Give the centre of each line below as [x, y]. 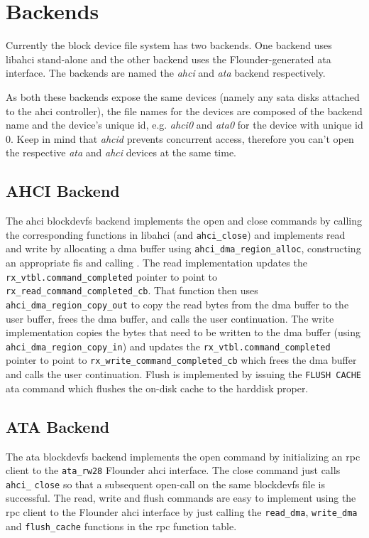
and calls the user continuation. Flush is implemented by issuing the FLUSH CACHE [184, 374]
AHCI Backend [63, 191]
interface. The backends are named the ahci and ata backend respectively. [166, 73]
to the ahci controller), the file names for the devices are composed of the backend [184, 111]
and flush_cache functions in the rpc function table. [121, 526]
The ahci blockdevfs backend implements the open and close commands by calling [184, 221]
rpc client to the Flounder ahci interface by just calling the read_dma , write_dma [182, 512]
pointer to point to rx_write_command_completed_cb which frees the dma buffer [181, 360]
